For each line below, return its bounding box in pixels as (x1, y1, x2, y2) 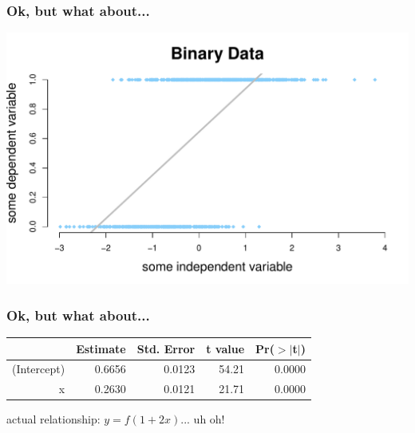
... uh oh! (180, 411, 225, 427)
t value (206, 340, 245, 356)
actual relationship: (6, 411, 101, 427)
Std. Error (136, 340, 196, 356)
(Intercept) (12, 360, 65, 377)
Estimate (76, 340, 126, 356)
